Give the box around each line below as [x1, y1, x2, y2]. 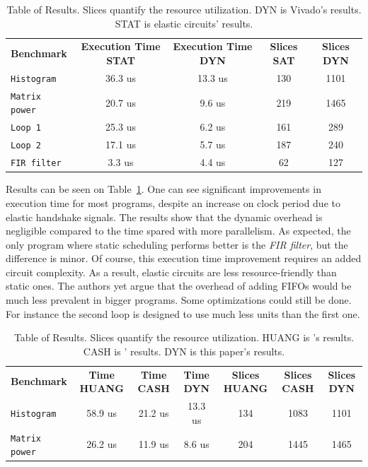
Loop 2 [11, 141, 41, 151]
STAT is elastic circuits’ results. [115, 16, 253, 30]
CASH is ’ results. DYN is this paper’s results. [83, 343, 285, 358]
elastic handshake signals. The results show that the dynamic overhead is [6, 209, 323, 224]
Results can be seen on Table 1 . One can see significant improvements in [6, 182, 321, 196]
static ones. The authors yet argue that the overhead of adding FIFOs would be [6, 278, 352, 293]
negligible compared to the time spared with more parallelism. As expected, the [6, 223, 351, 238]
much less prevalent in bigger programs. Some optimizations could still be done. [6, 292, 352, 307]
